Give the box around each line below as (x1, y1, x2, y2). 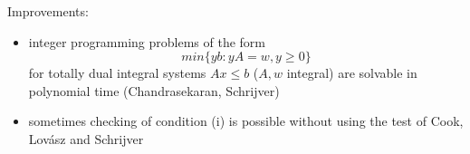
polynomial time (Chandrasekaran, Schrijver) (28, 81, 280, 100)
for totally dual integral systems (28, 63, 206, 82)
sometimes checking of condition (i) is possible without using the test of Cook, (28, 111, 464, 130)
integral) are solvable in (286, 63, 417, 82)
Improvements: (7, 2, 89, 20)
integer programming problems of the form (28, 32, 266, 51)
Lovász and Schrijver (28, 129, 144, 148)
